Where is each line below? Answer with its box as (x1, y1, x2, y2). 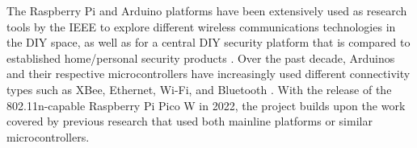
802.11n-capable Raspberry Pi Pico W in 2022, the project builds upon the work (6, 97, 406, 113)
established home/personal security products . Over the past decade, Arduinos (6, 49, 395, 66)
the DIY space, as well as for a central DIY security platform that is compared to (6, 34, 411, 51)
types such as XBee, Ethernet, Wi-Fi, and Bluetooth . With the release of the (6, 80, 392, 97)
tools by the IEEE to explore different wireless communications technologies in (6, 18, 396, 35)
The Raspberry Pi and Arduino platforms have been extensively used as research (6, 2, 407, 18)
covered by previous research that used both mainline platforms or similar (6, 113, 373, 129)
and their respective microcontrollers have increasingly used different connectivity (6, 65, 411, 82)
